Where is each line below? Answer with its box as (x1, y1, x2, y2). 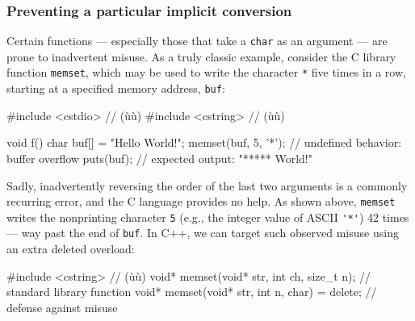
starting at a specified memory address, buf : (6, 80, 225, 97)
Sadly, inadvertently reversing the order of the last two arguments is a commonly (6, 177, 408, 194)
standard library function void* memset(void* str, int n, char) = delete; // (6, 283, 377, 300)
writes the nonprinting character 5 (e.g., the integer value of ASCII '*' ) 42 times (6, 208, 409, 225)
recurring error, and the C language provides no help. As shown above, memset (6, 193, 396, 210)
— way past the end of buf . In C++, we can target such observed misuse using (6, 224, 399, 241)
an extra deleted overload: (6, 240, 135, 257)
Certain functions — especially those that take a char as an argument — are (6, 32, 388, 49)
